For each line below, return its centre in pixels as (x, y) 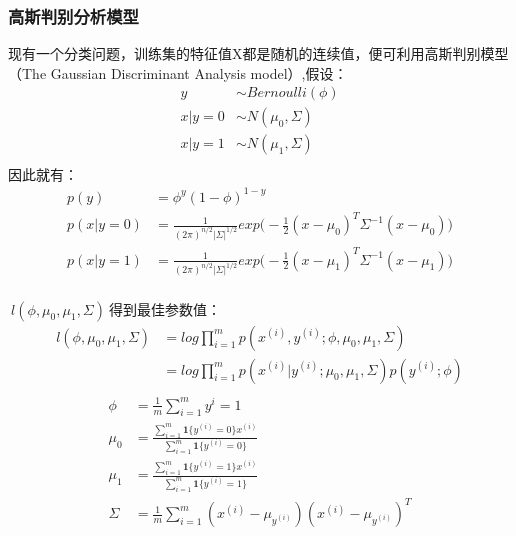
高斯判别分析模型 (73, 15)
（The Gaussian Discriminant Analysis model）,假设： (178, 72)
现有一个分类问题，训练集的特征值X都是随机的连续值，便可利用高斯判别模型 (258, 53)
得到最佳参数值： (165, 308)
